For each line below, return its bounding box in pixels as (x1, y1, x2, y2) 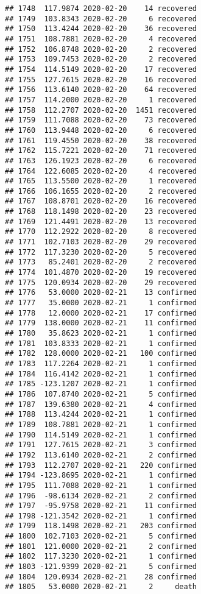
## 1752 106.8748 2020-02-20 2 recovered (5, 44, 197, 54)
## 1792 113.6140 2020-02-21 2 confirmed (5, 450, 197, 459)
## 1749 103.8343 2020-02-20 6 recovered (5, 14, 197, 23)
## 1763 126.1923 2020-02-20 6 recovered (5, 156, 197, 165)
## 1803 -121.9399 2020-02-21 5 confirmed (5, 562, 197, 571)
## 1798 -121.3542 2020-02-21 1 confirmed (5, 511, 197, 520)
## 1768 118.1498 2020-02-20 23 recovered (5, 207, 197, 216)
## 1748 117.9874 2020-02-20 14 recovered (5, 4, 197, 13)
